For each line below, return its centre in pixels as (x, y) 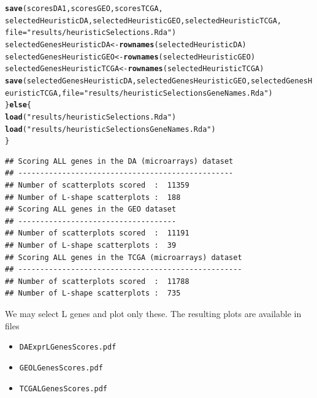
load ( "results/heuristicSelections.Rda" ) (91, 117)
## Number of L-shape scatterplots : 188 (93, 197)
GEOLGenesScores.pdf (61, 368)
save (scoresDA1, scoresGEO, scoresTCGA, (84, 9)
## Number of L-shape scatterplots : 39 (91, 246)
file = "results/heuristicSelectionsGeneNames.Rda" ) (167, 93)
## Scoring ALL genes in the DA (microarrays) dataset (119, 161)
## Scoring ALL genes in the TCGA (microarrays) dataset (124, 257)
